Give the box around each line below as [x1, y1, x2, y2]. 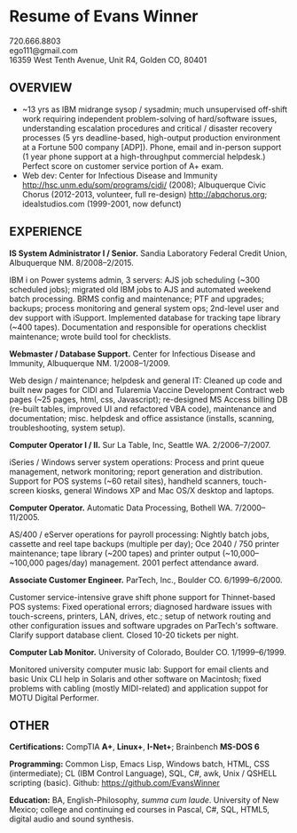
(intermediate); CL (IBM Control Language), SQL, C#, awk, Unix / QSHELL [9, 768, 277, 779]
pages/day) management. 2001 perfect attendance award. [45, 557, 259, 568]
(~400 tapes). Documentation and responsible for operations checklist [9, 322, 268, 332]
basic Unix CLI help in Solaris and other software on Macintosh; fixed [9, 673, 262, 684]
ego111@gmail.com [9, 44, 78, 55]
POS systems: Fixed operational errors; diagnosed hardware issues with [9, 601, 273, 612]
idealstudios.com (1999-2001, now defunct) [21, 198, 182, 209]
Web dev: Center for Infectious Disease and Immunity [21, 170, 218, 180]
